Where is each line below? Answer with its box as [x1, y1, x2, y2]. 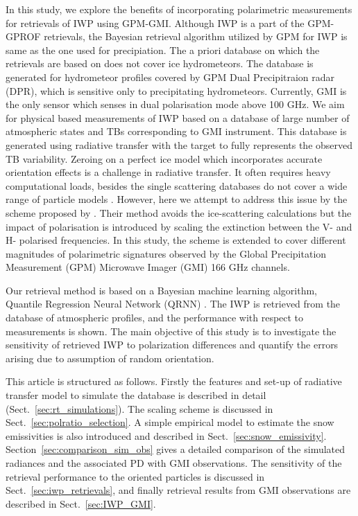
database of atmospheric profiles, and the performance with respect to [6, 310, 304, 325]
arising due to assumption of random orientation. [6, 350, 214, 365]
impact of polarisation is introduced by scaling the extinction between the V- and [6, 219, 352, 233]
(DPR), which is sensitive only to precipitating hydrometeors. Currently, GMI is [6, 83, 347, 98]
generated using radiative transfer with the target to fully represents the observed [6, 137, 353, 152]
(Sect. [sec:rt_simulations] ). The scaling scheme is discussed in [6, 401, 273, 416]
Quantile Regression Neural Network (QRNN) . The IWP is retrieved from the [6, 296, 341, 311]
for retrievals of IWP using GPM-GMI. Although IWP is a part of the [6, 15, 305, 30]
